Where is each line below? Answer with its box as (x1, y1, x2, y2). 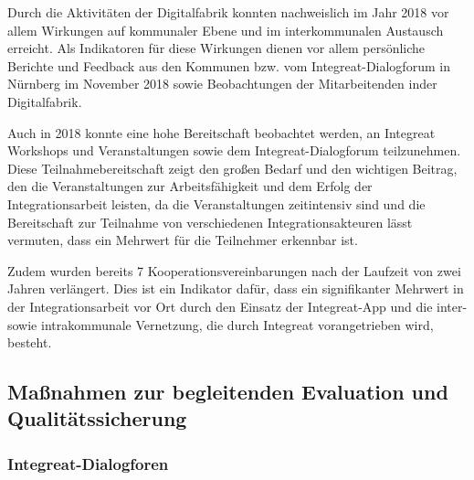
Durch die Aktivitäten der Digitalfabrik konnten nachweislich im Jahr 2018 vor (7, 3, 449, 21)
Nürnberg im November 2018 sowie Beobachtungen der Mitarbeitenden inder (7, 74, 437, 93)
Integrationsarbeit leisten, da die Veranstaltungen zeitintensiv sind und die (7, 194, 426, 213)
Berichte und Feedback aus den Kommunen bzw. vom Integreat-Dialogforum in (7, 56, 450, 75)
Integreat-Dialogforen (7, 452, 169, 475)
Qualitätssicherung (7, 404, 187, 432)
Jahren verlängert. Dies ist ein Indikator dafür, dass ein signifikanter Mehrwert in (7, 279, 464, 298)
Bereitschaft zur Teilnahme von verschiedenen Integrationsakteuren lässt (7, 212, 413, 231)
